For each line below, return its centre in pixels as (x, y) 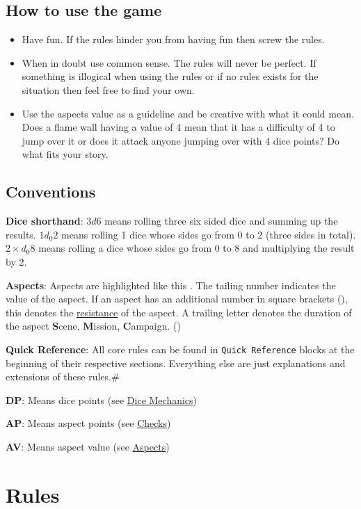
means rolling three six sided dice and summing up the (221, 221)
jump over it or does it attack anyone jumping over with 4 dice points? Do (181, 140)
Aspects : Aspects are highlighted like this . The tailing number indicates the (171, 285)
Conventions (51, 192)
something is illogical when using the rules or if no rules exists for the (170, 76)
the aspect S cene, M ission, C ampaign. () (93, 326)
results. (21, 234)
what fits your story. (65, 154)
